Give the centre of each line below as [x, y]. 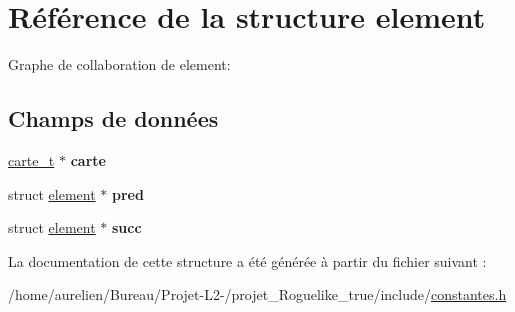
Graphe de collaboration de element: [119, 64]
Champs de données [113, 118]
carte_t [31, 159]
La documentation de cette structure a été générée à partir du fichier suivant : [247, 260]
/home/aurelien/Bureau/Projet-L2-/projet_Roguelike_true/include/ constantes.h [257, 294]
